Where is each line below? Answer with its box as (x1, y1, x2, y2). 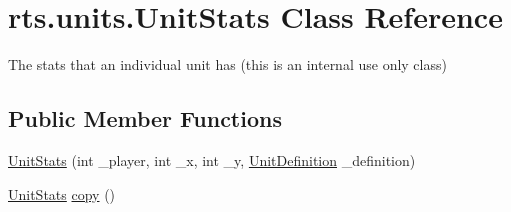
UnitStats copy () (8, 183, 116, 204)
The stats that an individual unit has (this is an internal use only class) (8, 54, 447, 75)
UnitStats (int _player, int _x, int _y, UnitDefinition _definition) (8, 149, 416, 170)
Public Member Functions (8, 103, 282, 134)
